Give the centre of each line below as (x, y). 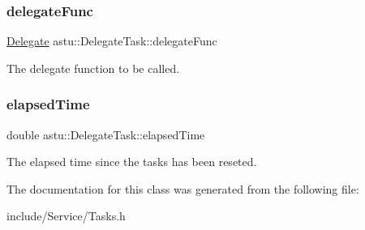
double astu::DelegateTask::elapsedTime (106, 134)
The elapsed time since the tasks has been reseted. (132, 162)
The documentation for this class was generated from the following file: (183, 188)
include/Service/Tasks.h (66, 216)
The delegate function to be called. (93, 68)
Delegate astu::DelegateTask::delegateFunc (112, 41)
